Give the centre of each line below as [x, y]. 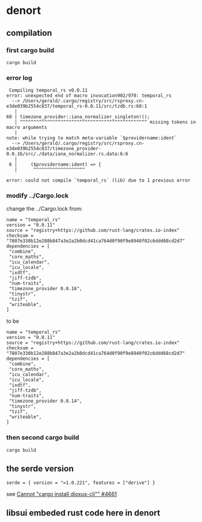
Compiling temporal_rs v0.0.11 [48, 91]
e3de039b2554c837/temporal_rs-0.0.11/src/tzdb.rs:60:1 [77, 107]
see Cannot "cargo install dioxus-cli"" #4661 [62, 494]
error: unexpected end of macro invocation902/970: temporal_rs [89, 96]
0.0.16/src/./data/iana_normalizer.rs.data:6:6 [67, 154]
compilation [29, 33]
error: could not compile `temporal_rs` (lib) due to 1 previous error [98, 180]
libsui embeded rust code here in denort [83, 513]
